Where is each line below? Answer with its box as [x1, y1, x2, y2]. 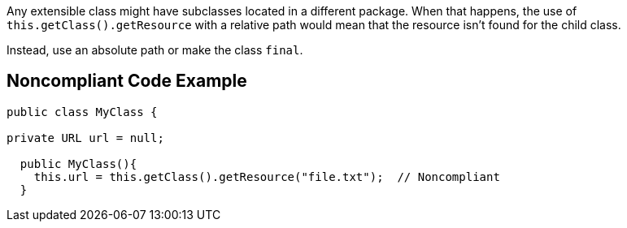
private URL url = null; [7, 131, 164, 144]
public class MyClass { [7, 105, 158, 118]
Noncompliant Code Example [7, 71, 247, 92]
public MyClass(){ [20, 157, 137, 170]
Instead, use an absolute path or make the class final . [7, 43, 303, 57]
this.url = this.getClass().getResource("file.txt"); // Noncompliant [33, 170, 500, 183]
